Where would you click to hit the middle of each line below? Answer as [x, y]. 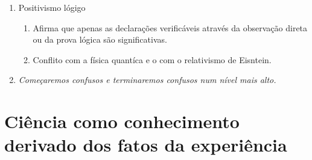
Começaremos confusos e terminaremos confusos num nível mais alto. [147, 80]
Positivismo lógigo [52, 7]
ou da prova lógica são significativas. [100, 39]
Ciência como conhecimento [122, 121]
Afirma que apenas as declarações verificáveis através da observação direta [170, 27]
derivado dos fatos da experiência [146, 145]
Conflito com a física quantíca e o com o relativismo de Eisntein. [152, 59]
